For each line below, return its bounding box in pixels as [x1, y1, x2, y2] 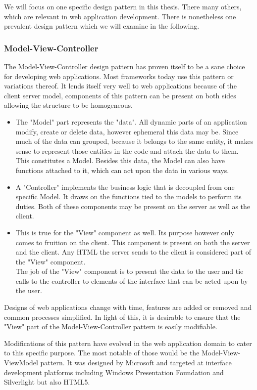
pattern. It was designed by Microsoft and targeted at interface [40, 357, 232, 368]
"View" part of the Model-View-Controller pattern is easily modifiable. [4, 321, 217, 332]
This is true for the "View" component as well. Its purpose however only [15, 227, 234, 237]
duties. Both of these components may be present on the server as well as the [15, 201, 251, 211]
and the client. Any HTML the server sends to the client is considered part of [15, 247, 251, 257]
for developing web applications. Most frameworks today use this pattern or [4, 71, 234, 81]
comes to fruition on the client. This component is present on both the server [15, 237, 250, 247]
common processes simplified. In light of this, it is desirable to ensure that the [4, 311, 241, 322]
